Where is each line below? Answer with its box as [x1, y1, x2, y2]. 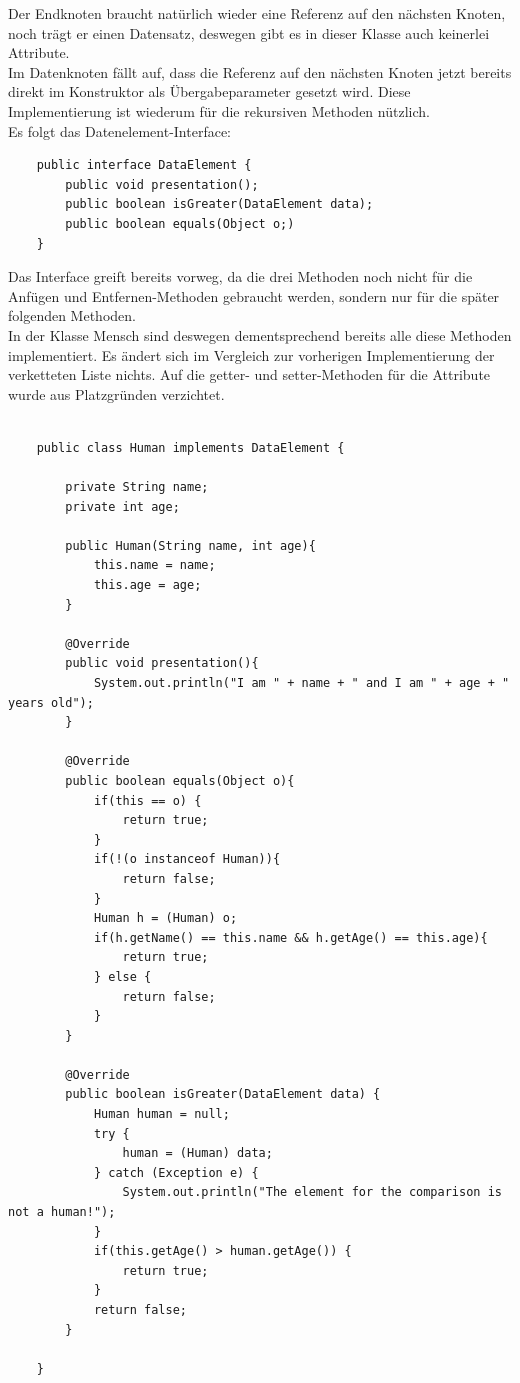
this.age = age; [93, 578, 202, 593]
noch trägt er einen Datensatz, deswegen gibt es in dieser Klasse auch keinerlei [8, 22, 490, 43]
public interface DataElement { [36, 158, 252, 173]
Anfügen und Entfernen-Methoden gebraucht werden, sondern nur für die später [8, 285, 500, 306]
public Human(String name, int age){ [65, 538, 316, 553]
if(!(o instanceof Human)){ [93, 852, 281, 867]
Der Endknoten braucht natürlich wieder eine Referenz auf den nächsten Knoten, [8, 3, 506, 23]
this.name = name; [93, 558, 216, 573]
